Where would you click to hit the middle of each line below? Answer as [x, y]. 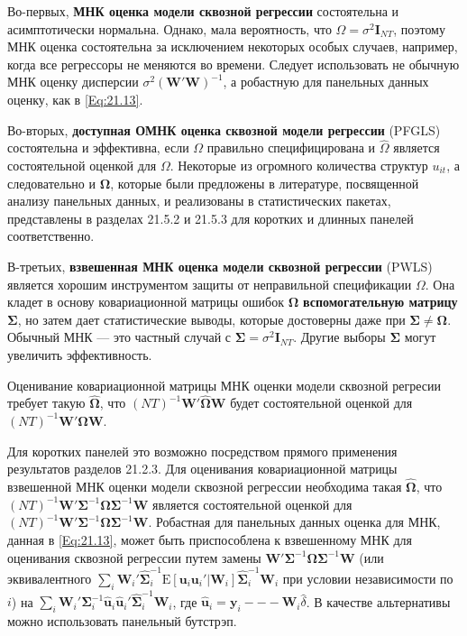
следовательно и [51, 183]
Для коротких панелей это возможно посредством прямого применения [202, 451]
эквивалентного [50, 578]
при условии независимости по [368, 578]
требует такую [46, 403]
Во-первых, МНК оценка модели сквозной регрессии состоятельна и [203, 11]
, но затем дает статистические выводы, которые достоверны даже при [211, 319]
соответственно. [51, 236]
